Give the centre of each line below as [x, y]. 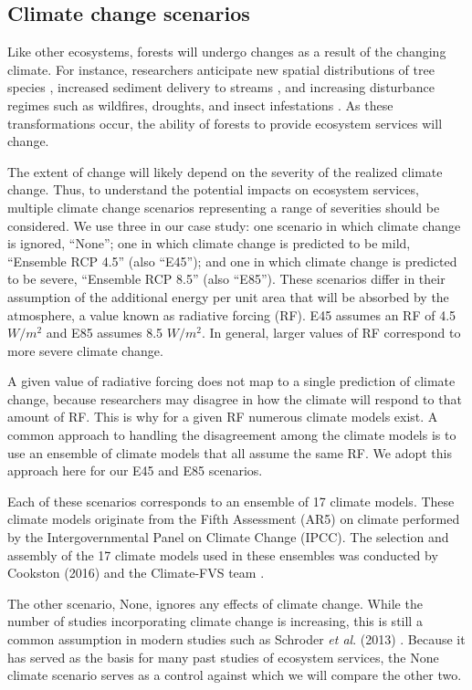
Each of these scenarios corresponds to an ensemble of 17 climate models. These [231, 501]
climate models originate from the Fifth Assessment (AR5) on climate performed [234, 519]
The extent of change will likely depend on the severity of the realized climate [225, 171]
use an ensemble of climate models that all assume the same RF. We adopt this [230, 452]
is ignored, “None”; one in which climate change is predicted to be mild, [209, 243]
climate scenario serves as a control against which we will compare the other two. [235, 675]
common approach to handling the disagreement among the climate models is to [232, 435]
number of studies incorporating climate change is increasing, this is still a [215, 621]
